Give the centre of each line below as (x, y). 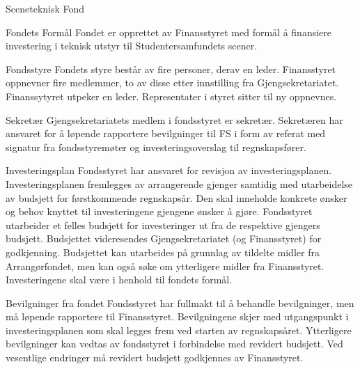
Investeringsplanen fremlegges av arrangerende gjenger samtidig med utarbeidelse (179, 183)
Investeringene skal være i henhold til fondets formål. (119, 280)
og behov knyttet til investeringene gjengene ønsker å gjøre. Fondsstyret (159, 211)
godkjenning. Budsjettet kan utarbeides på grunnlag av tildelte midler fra (163, 252)
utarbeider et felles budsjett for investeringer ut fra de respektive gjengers (163, 225)
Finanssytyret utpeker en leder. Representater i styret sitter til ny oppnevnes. (171, 96)
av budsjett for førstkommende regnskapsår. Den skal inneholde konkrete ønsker (177, 197)
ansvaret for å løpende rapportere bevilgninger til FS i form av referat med (166, 133)
